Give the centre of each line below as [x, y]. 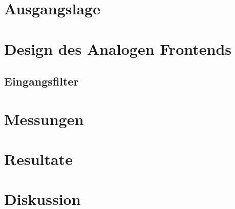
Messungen [44, 119]
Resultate [38, 159]
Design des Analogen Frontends [118, 48]
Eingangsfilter [41, 81]
